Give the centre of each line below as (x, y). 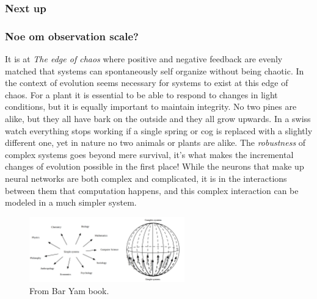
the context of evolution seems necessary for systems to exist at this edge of (147, 83)
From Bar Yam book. (69, 290)
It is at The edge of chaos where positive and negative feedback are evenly (144, 59)
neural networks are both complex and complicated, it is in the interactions (146, 178)
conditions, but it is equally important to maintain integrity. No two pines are (151, 106)
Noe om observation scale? (72, 36)
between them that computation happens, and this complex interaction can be (152, 190)
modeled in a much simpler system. (71, 202)
